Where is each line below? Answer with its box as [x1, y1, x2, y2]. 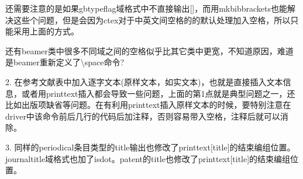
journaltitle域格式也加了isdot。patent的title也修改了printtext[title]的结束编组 [5, 152, 291, 164]
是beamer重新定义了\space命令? [5, 56, 125, 68]
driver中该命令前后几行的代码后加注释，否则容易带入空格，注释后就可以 [5, 110, 280, 122]
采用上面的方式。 [13, 25, 79, 37]
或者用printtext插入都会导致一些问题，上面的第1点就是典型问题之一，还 [21, 87, 295, 99]
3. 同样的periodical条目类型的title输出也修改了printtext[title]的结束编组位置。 [5, 141, 295, 153]
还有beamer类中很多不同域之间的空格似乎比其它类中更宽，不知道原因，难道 [5, 44, 294, 57]
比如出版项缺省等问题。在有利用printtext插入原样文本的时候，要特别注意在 [5, 99, 291, 111]
